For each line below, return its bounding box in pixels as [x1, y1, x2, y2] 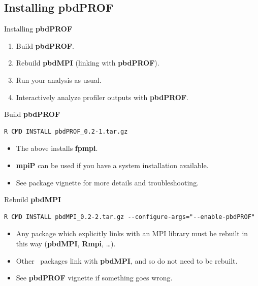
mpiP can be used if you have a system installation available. [16, 160, 209, 170]
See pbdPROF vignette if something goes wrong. [16, 272, 173, 283]
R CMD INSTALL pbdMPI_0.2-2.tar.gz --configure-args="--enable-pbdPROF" [4, 213, 255, 220]
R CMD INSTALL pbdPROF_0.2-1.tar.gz [4, 128, 128, 135]
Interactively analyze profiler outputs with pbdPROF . [16, 91, 188, 102]
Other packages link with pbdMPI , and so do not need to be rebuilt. [16, 255, 238, 266]
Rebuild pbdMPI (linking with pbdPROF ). [16, 57, 159, 68]
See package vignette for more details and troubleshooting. [16, 177, 199, 187]
